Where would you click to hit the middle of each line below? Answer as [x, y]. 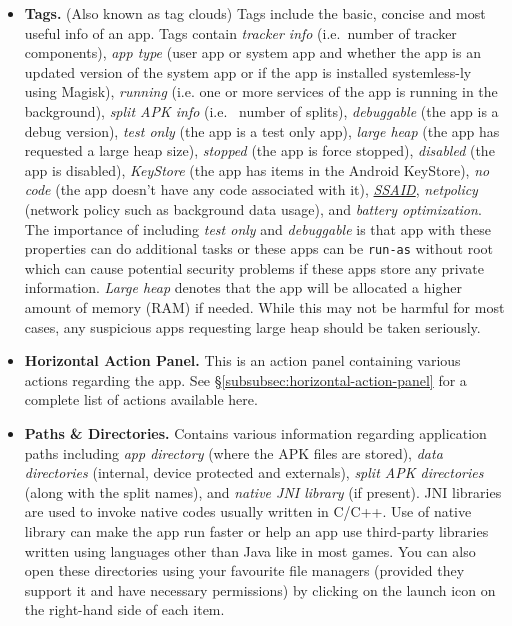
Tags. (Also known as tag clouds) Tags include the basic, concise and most [255, 13]
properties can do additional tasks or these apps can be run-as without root [258, 248]
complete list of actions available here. [141, 399]
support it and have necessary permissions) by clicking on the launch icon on [260, 589]
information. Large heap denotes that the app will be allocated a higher [243, 287]
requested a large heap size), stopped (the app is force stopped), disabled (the [259, 150]
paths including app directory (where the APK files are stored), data [233, 452]
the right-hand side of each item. [124, 609]
